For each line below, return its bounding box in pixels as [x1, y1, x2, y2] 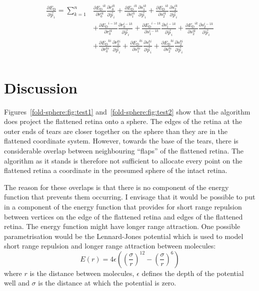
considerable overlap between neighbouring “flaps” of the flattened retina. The [4, 145, 244, 155]
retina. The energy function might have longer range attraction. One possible [4, 221, 240, 231]
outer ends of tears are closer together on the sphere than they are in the [4, 125, 227, 136]
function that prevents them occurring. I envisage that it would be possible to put [4, 191, 255, 202]
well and [4, 277, 29, 288]
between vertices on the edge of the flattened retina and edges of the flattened [4, 211, 243, 221]
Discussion [4, 77, 77, 97]
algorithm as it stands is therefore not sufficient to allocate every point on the [4, 155, 242, 165]
